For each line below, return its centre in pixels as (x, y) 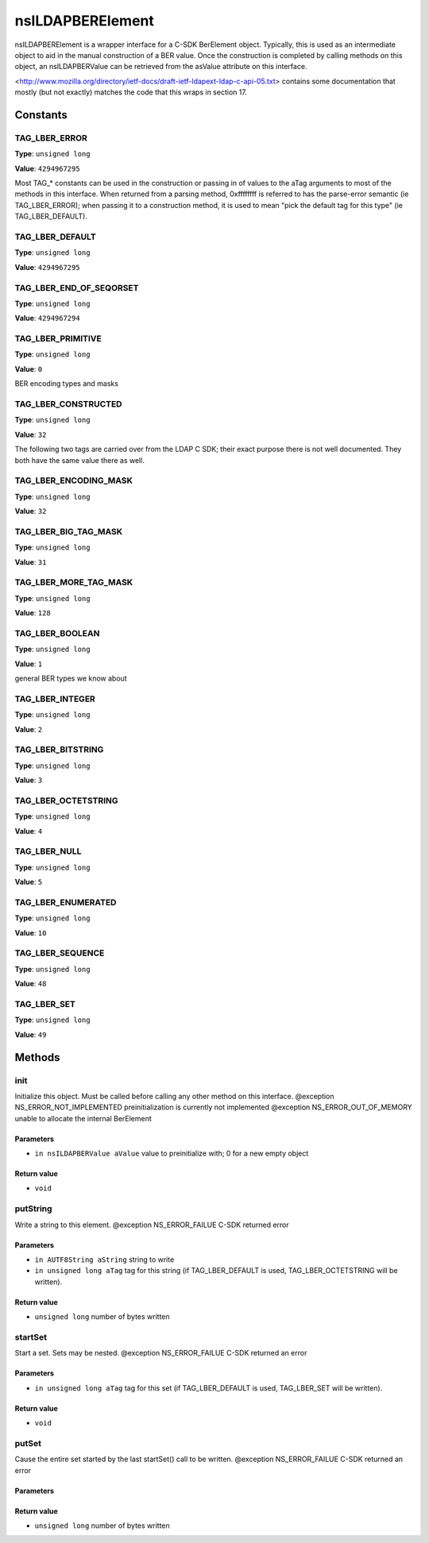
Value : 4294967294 (47, 318)
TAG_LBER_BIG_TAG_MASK (69, 531)
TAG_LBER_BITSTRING (59, 750)
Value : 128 (33, 613)
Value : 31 (31, 562)
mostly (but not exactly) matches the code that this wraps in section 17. (131, 92)
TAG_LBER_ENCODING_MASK (73, 480)
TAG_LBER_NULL (48, 851)
